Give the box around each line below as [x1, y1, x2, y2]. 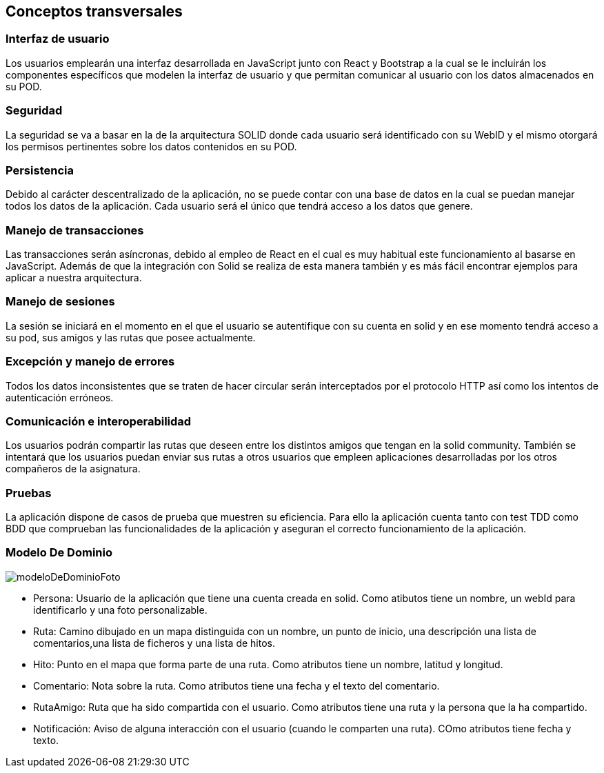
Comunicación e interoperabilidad [6, 414, 192, 428]
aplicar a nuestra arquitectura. [6, 272, 142, 284]
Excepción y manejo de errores [6, 354, 175, 369]
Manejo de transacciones [6, 223, 144, 237]
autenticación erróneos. [6, 391, 114, 403]
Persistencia [6, 163, 74, 177]
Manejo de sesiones [6, 294, 115, 309]
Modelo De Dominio [6, 545, 112, 560]
